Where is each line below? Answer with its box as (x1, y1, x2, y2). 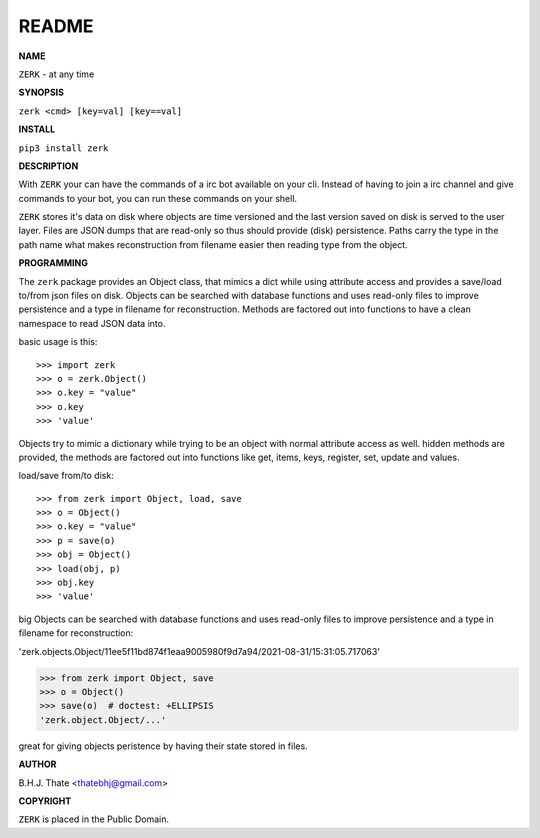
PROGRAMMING (18, 257, 89, 269)
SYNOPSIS (18, 86, 65, 99)
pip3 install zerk (18, 142, 109, 154)
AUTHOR (18, 758, 57, 770)
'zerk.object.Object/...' (39, 714, 167, 725)
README (18, 15, 94, 37)
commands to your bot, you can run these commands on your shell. (18, 192, 298, 204)
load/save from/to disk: (18, 470, 114, 482)
